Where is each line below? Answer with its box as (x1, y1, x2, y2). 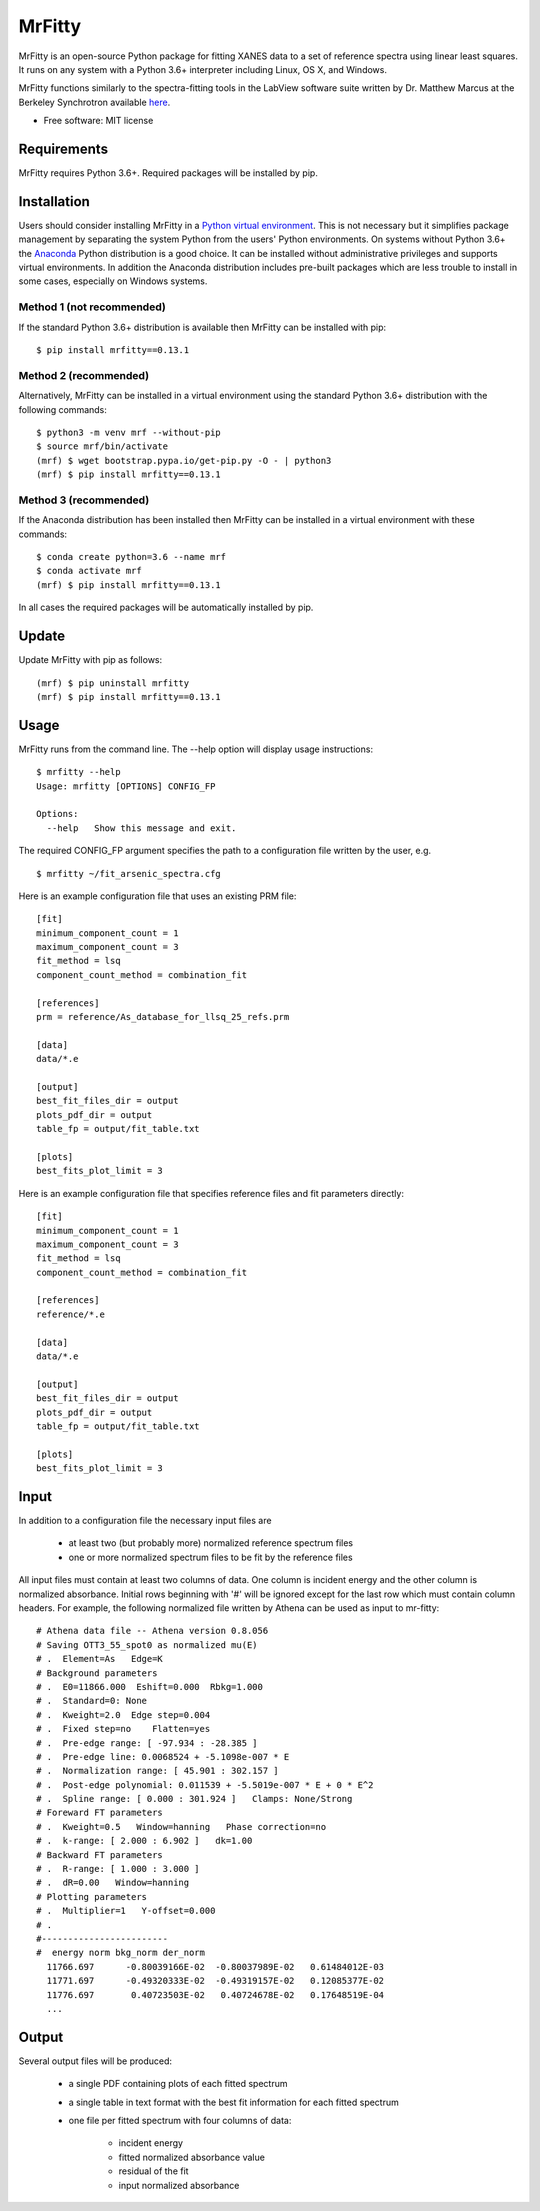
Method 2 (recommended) (18, 368, 150, 382)
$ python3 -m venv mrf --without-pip (36, 426, 222, 438)
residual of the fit (118, 2165, 189, 2177)
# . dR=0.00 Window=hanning (36, 1877, 190, 1889)
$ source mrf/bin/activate (36, 441, 169, 452)
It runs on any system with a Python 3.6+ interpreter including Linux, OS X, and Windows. (18, 63, 387, 75)
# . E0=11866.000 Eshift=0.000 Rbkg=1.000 (36, 1681, 264, 1692)
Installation (18, 193, 90, 210)
